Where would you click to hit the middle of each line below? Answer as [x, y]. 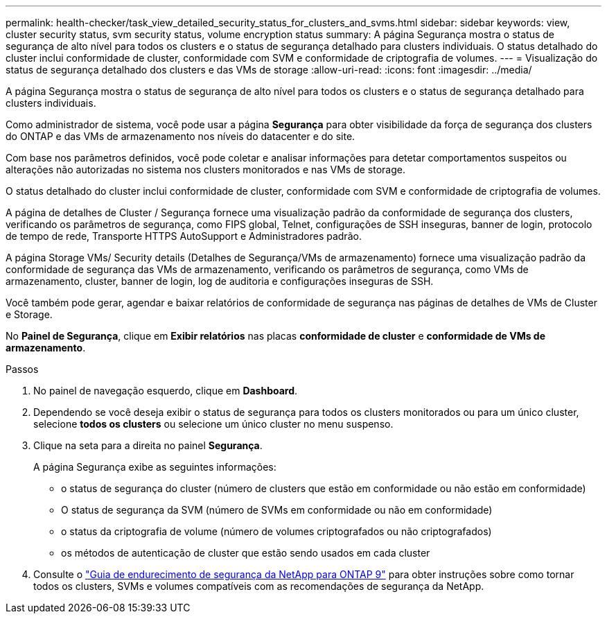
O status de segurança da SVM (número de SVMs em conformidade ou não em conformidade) [277, 510]
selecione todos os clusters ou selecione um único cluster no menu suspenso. [213, 424]
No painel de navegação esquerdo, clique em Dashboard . [166, 391]
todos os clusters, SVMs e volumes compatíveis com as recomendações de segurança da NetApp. [259, 586]
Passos [22, 369]
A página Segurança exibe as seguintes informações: [155, 467]
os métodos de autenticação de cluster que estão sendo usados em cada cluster [246, 553]
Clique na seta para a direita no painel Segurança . [148, 445]
